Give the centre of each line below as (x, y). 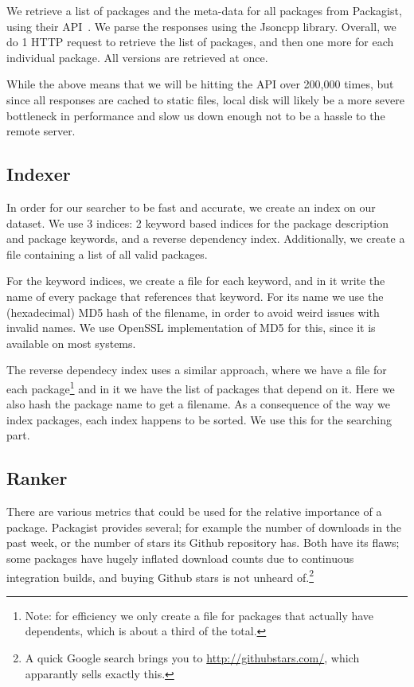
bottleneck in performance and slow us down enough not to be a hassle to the (196, 115)
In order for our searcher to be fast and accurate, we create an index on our (191, 207)
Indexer (39, 174)
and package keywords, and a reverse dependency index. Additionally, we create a (206, 238)
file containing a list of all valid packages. (107, 254)
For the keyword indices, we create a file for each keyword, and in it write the (196, 281)
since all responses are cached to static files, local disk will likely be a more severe (206, 99)
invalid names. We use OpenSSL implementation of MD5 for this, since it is (191, 328)
